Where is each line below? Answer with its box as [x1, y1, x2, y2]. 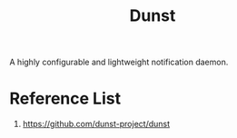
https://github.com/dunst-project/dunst [22, 119, 171, 130]
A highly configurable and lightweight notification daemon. [9, 56, 229, 68]
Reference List [9, 88, 121, 109]
